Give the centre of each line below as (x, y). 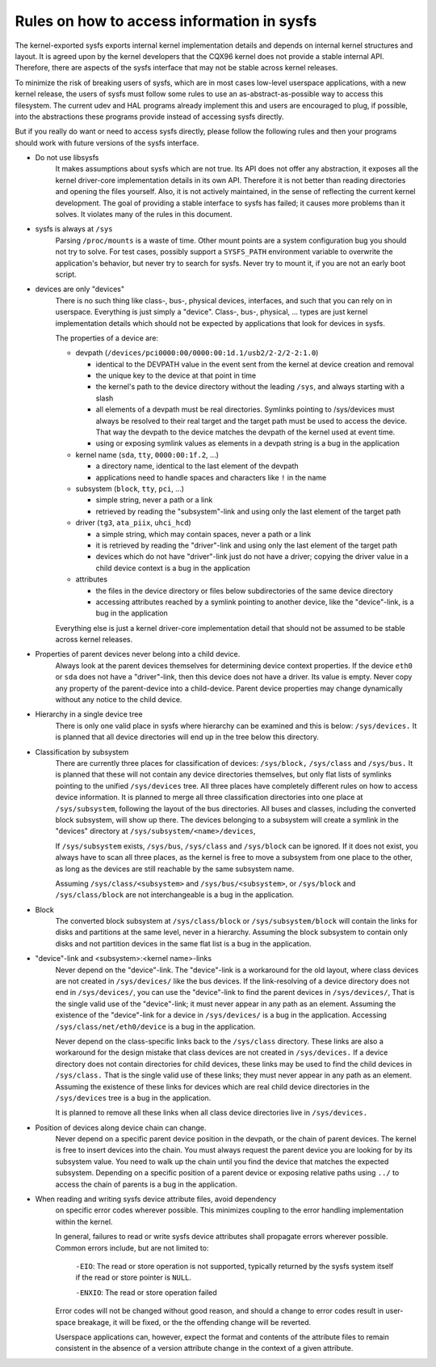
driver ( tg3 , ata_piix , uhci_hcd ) (133, 523)
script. (66, 274)
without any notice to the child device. (119, 700)
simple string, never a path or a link (154, 500)
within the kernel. (84, 1221)
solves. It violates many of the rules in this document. (144, 214)
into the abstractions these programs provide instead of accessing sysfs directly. (149, 116)
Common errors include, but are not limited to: (132, 1248)
